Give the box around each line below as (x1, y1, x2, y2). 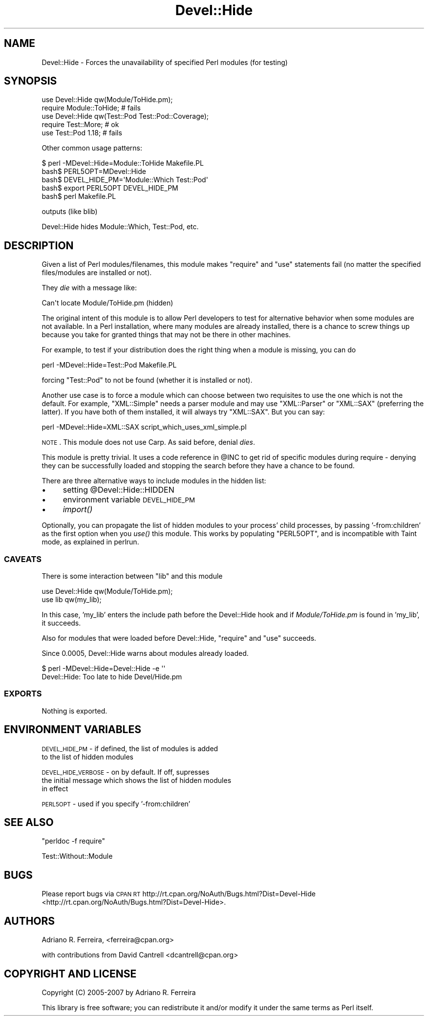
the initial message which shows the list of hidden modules (42, 776, 232, 784)
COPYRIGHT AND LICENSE (4, 967, 137, 980)
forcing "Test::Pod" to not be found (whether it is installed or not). (42, 376, 253, 385)
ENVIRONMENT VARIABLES (4, 723, 141, 736)
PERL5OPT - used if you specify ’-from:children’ (42, 799, 191, 808)
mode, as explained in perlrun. (42, 538, 139, 546)
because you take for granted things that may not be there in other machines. (42, 330, 291, 339)
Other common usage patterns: (42, 144, 143, 152)
